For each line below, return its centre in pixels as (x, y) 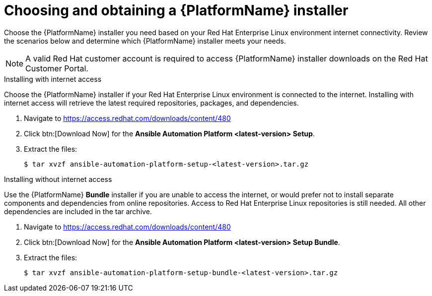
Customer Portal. (57, 68)
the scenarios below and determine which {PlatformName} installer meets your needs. (145, 41)
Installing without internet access (58, 179)
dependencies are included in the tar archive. (78, 211)
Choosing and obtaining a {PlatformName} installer (176, 10)
